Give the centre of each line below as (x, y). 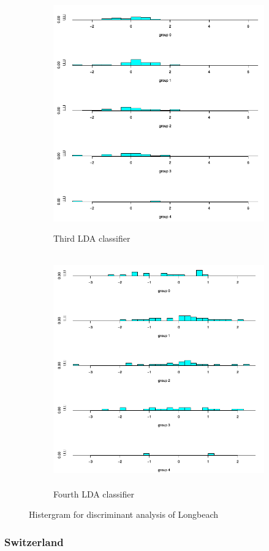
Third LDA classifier (92, 238)
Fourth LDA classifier (94, 494)
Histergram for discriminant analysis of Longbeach (124, 514)
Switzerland (34, 541)
